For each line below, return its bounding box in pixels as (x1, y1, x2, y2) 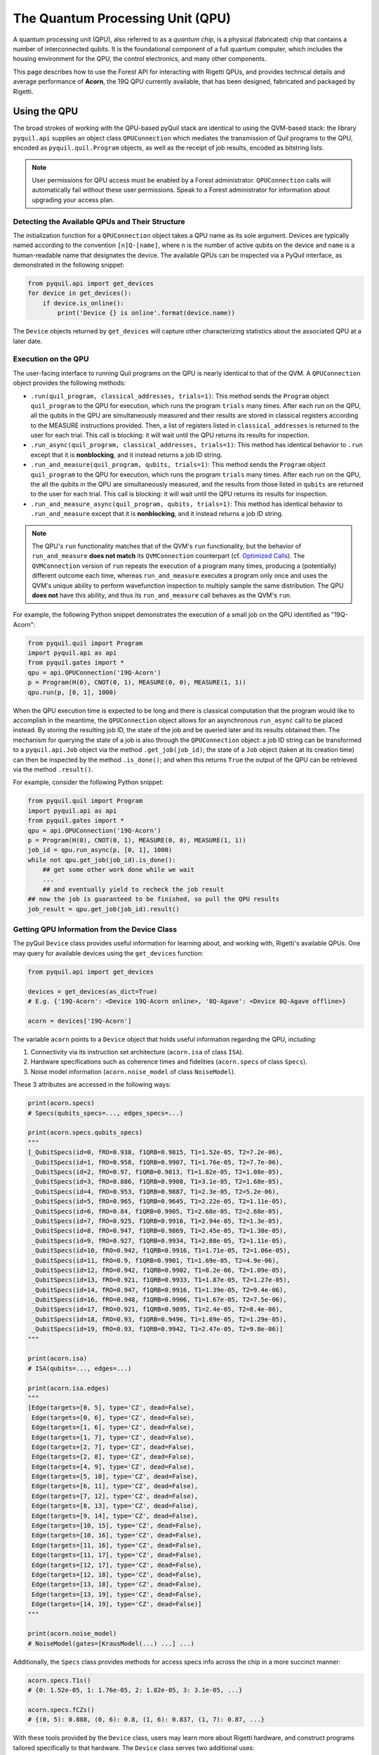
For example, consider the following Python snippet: (13, 778, 164, 786)
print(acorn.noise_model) (27, 1629, 117, 1638)
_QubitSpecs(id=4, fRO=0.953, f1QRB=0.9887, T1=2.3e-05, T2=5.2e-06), (32, 1187, 280, 1196)
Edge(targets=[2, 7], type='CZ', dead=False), (32, 1443, 194, 1451)
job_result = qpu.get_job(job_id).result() (27, 905, 180, 913)
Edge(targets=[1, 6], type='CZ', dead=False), (32, 1424, 194, 1431)
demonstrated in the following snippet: (13, 260, 125, 270)
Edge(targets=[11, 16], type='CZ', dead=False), (32, 1541, 202, 1549)
